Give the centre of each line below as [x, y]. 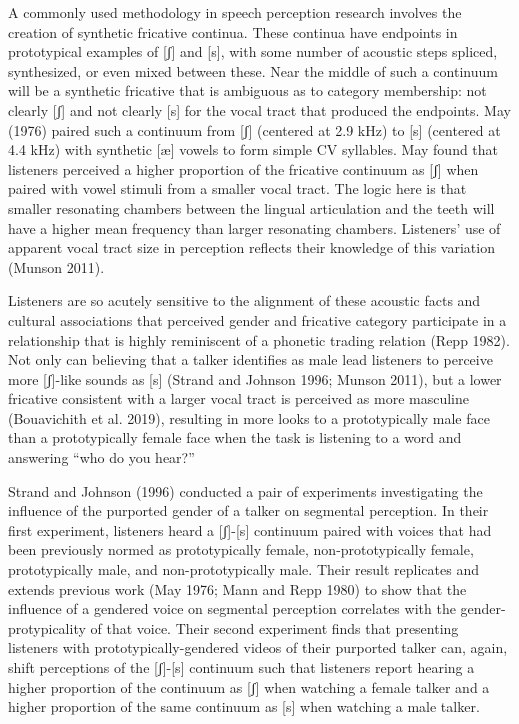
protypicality [47, 627]
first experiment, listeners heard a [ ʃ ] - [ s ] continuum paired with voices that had [250, 529]
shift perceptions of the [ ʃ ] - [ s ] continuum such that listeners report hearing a [241, 667]
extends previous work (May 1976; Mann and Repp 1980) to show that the [237, 588]
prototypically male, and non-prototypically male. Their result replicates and [243, 569]
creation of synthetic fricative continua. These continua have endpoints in [233, 31]
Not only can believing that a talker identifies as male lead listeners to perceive [250, 359]
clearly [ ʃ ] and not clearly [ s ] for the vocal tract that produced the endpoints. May [259, 109]
